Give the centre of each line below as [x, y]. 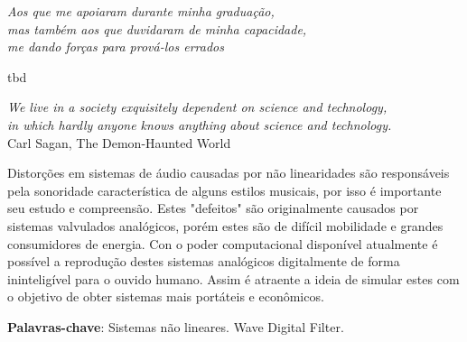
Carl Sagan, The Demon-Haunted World [119, 142]
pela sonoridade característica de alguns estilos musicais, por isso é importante [224, 190]
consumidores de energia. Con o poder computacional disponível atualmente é [223, 243]
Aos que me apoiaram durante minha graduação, [141, 11]
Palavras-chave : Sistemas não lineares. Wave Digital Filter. [176, 326]
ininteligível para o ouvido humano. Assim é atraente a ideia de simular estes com [233, 278]
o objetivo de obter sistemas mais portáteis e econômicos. [166, 296]
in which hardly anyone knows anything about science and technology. [200, 124]
